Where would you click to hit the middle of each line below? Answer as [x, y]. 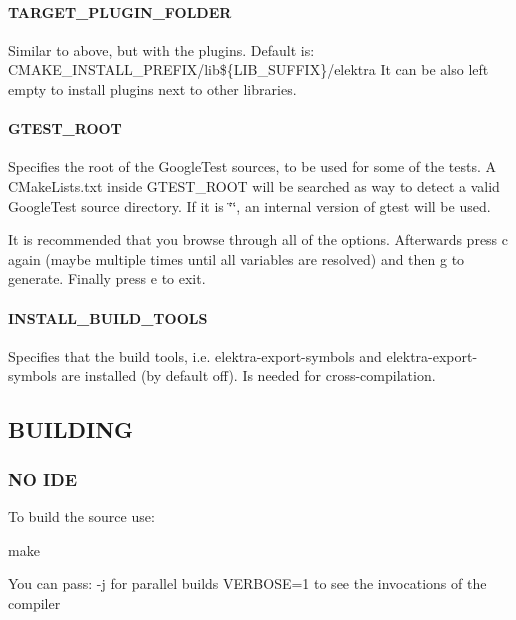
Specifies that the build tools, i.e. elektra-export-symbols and [195, 355]
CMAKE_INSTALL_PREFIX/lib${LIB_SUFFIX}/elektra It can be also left [248, 69]
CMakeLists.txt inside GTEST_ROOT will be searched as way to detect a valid [254, 185]
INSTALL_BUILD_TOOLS [108, 317]
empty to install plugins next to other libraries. [152, 88]
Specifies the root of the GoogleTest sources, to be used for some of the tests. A [252, 166]
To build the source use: [81, 515]
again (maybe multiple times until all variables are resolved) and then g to [236, 258]
